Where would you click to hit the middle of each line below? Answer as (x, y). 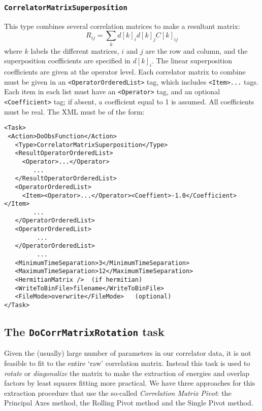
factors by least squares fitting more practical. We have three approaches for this (130, 383)
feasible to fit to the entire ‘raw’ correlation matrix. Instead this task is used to (127, 363)
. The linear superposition (192, 61)
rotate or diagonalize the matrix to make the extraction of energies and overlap (127, 373)
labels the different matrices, (75, 50)
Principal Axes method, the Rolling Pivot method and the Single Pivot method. (129, 403)
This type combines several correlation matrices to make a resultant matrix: (122, 26)
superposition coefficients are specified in (67, 61)
